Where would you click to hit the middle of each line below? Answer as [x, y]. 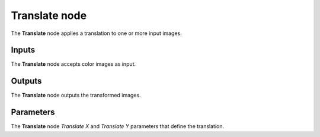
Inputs [23, 50]
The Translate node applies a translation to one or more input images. [96, 33]
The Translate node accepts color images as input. [73, 64]
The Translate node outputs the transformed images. [76, 95]
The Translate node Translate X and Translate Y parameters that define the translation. [118, 126]
